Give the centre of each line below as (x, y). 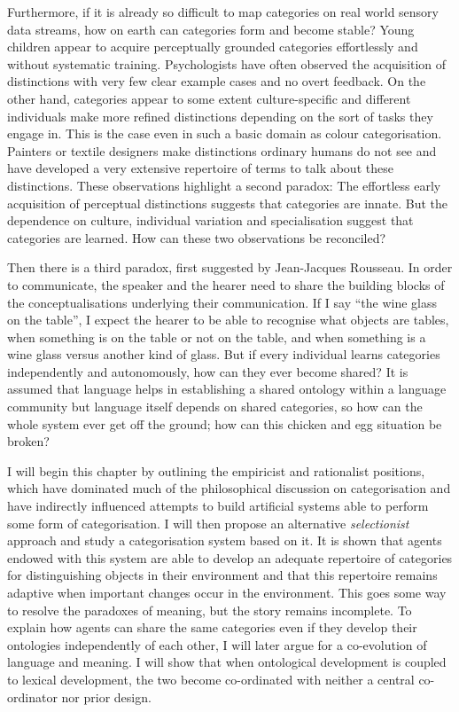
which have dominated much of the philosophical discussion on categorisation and (229, 488)
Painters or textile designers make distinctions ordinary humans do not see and (222, 150)
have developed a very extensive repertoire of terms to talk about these (200, 168)
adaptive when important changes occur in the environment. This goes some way (227, 592)
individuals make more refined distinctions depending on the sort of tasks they (220, 116)
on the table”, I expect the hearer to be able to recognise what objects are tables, (228, 320)
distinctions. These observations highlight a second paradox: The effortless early (224, 185)
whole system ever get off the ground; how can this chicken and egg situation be (225, 423)
